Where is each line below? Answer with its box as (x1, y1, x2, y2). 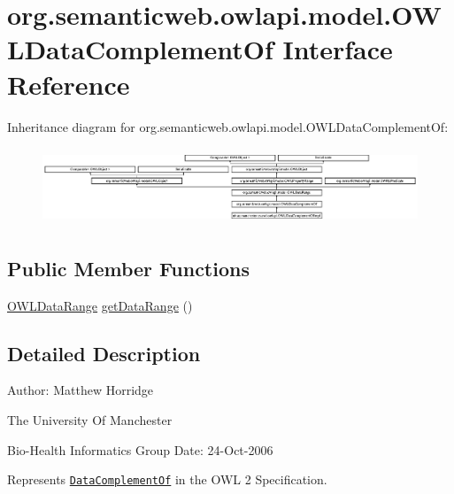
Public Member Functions (7, 254, 250, 282)
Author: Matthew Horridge (7, 381, 154, 399)
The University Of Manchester (7, 410, 173, 428)
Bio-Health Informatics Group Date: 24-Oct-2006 (7, 440, 273, 459)
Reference (7, 66, 130, 102)
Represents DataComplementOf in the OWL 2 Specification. (7, 470, 327, 489)
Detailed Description (7, 339, 201, 367)
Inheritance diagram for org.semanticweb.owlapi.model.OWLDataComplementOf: (7, 117, 449, 135)
